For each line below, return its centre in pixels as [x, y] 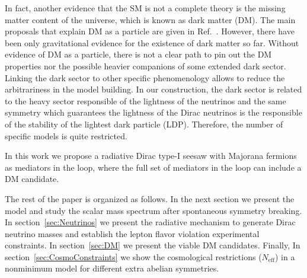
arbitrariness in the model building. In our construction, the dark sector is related [153, 89]
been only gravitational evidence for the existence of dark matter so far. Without [152, 42]
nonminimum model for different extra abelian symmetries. [112, 268]
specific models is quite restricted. [66, 135]
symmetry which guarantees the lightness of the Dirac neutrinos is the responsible [153, 112]
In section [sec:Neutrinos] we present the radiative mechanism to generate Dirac [150, 222]
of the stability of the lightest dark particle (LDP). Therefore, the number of [144, 124]
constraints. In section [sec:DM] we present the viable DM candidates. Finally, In [153, 245]
